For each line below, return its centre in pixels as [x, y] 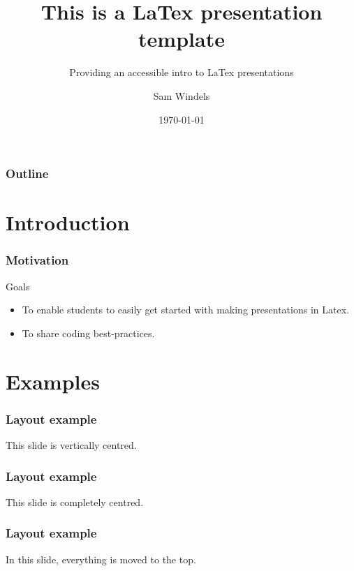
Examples [53, 381]
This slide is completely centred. [75, 502]
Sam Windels [182, 95]
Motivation [37, 260]
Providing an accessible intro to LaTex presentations [182, 72]
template [182, 39]
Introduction [68, 222]
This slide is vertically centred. [71, 444]
